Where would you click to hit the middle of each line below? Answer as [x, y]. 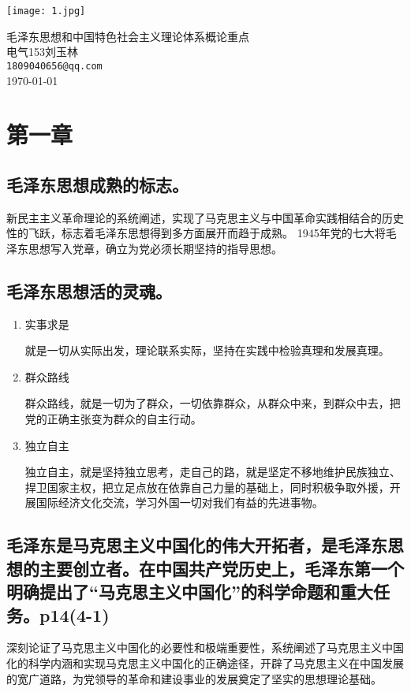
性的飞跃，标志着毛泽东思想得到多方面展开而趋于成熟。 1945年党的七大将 [196, 233]
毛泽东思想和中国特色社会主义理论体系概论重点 [128, 36]
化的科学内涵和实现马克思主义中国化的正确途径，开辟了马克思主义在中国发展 [205, 662]
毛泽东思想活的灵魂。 [89, 290]
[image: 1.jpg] [46, 11]
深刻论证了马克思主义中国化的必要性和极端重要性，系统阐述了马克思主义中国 [205, 647]
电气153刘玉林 [42, 52]
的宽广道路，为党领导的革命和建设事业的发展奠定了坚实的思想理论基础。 [194, 678]
